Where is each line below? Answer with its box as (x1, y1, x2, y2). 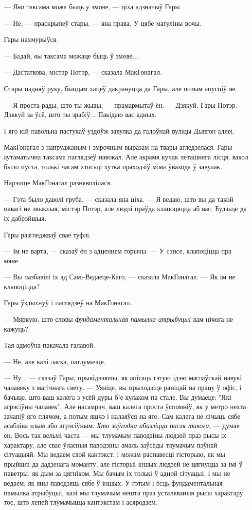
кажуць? (4, 323, 28, 333)
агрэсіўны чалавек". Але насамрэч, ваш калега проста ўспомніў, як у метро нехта (4, 401, 246, 412)
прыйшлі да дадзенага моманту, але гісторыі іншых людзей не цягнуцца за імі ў (4, 458, 243, 469)
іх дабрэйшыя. (4, 213, 47, 223)
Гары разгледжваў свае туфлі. (4, 229, 91, 239)
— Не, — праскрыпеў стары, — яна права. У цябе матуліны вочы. (4, 18, 201, 28)
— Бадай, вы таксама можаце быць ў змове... (4, 50, 138, 60)
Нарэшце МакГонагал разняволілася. (4, 177, 112, 188)
